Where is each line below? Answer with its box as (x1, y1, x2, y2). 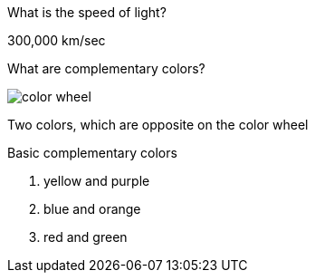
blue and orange (43, 201, 141, 217)
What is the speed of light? (7, 5, 167, 20)
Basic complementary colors (7, 145, 177, 160)
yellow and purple (43, 173, 150, 188)
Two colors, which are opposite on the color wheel (7, 117, 309, 132)
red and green (43, 229, 128, 245)
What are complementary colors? (7, 61, 205, 76)
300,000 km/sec (7, 33, 106, 48)
